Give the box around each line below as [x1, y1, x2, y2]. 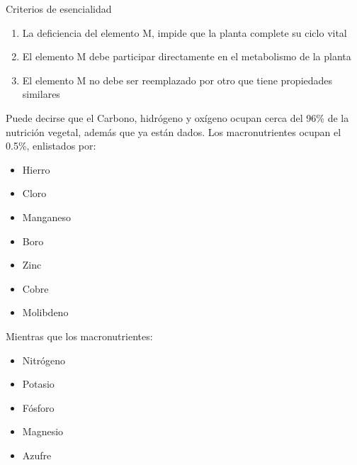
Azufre [22, 447, 52, 462]
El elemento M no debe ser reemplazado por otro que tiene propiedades [22, 72, 333, 87]
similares [22, 86, 60, 101]
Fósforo [22, 400, 55, 415]
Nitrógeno [22, 352, 66, 367]
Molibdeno [22, 305, 69, 320]
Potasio [22, 376, 55, 391]
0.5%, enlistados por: [6, 138, 96, 153]
